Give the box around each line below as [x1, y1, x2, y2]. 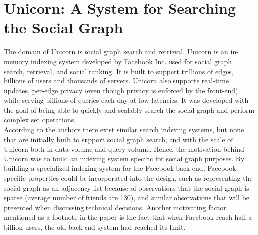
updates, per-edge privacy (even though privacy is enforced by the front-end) [4, 85, 238, 95]
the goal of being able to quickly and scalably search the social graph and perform [4, 104, 255, 115]
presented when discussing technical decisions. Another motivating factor [4, 202, 226, 212]
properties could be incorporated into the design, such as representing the [28, 173, 253, 183]
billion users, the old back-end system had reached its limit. [4, 222, 186, 232]
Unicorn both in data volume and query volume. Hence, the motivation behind [4, 144, 244, 154]
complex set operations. [4, 114, 76, 125]
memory [4, 56, 29, 66]
